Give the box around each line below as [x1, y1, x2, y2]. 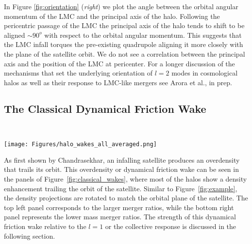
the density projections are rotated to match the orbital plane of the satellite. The [4, 193, 248, 203]
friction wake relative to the [4, 221, 86, 231]
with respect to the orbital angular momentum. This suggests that [44, 30, 242, 40]
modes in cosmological [171, 68, 238, 78]
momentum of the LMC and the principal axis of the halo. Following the [4, 11, 220, 21]
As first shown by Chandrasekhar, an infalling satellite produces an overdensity [4, 154, 240, 165]
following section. [4, 230, 55, 241]
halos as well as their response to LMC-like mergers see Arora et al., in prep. [4, 77, 232, 87]
